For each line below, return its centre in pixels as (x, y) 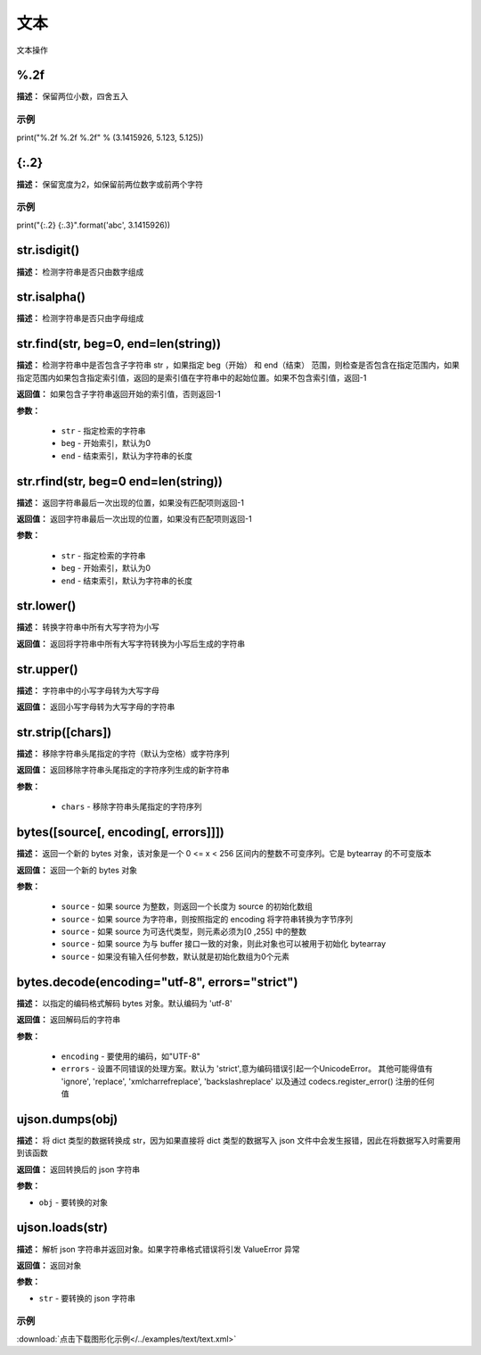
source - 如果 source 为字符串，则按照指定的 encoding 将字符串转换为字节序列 (207, 919)
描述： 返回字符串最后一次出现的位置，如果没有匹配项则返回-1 (130, 502)
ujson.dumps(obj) (67, 1119)
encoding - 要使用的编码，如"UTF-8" (130, 1056)
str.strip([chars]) (64, 732)
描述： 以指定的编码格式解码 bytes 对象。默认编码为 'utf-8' (124, 1003)
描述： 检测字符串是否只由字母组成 (80, 318)
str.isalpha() (51, 297)
